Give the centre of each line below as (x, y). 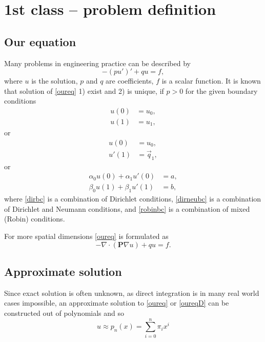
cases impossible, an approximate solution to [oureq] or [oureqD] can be (117, 303)
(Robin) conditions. (35, 219)
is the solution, (55, 81)
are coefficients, (130, 81)
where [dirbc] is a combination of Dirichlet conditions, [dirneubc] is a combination (133, 199)
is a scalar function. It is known (211, 81)
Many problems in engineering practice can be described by (97, 63)
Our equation (40, 41)
